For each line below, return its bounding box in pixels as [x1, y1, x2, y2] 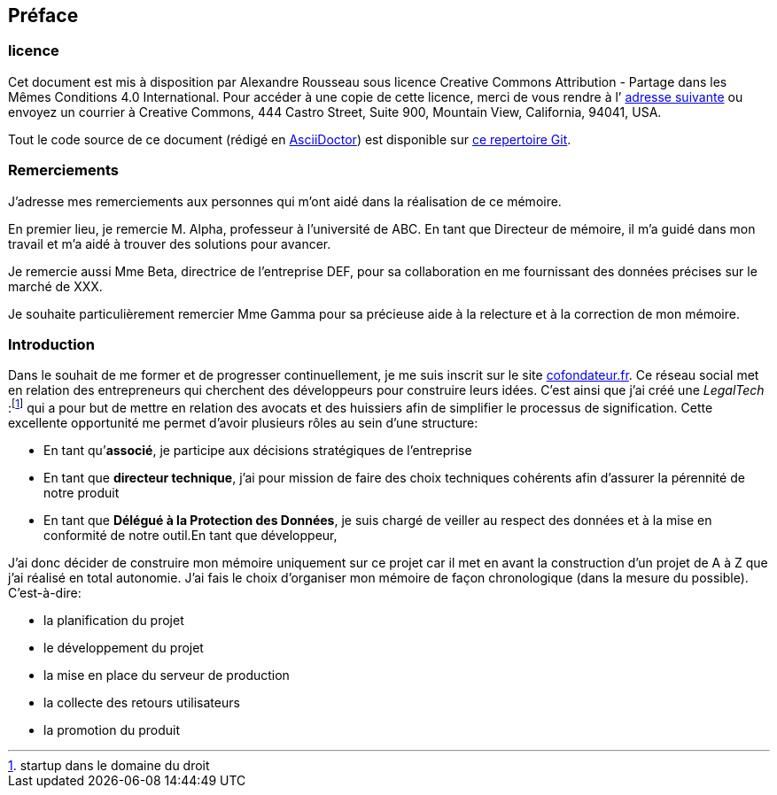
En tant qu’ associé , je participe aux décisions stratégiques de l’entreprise [43, 442, 472, 458]
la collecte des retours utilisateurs [43, 694, 240, 710]
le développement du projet [43, 639, 204, 655]
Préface [8, 4, 79, 27]
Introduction [8, 335, 95, 353]
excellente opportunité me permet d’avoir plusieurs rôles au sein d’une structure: [8, 414, 478, 430]
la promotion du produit [43, 722, 181, 737]
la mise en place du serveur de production [43, 667, 290, 683]
